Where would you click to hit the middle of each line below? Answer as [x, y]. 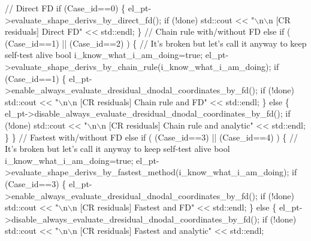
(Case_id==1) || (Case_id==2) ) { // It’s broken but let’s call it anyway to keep [156, 43]
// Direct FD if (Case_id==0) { [65, 8]
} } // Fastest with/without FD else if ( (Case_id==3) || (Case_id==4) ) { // [152, 137]
